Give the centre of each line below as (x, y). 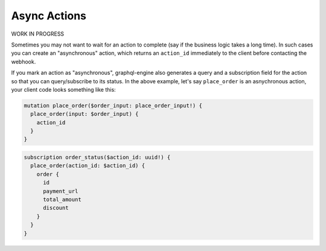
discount (56, 208)
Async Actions (49, 16)
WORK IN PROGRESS (38, 34)
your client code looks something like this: (63, 89)
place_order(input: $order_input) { (85, 114)
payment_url (61, 191)
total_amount (62, 199)
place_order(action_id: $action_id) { (88, 166)
